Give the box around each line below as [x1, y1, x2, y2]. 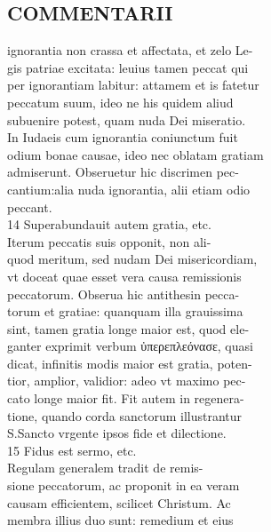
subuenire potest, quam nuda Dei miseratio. [7, 110, 246, 129]
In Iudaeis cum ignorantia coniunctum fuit [7, 128, 238, 147]
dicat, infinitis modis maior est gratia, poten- [7, 353, 252, 372]
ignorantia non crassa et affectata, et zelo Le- [7, 41, 253, 60]
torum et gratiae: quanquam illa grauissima [7, 302, 243, 321]
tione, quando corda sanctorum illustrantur [7, 406, 243, 425]
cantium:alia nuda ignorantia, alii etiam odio [7, 179, 251, 198]
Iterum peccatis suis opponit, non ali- [7, 232, 211, 250]
